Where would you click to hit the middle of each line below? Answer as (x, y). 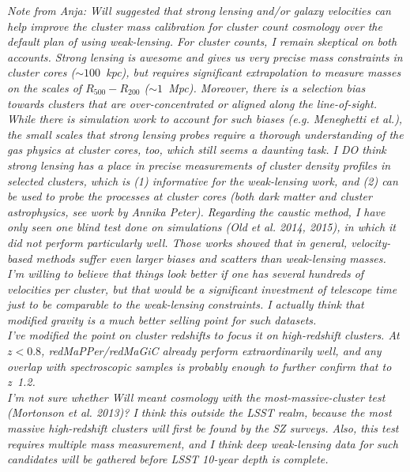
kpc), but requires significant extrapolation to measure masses (254, 72)
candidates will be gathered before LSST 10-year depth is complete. (168, 459)
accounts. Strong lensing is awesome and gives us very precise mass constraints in (205, 56)
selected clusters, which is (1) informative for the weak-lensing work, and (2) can (203, 180)
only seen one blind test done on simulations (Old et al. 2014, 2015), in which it (202, 227)
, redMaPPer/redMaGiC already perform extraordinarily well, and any (211, 351)
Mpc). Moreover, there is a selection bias (267, 87)
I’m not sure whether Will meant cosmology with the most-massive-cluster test (196, 397)
